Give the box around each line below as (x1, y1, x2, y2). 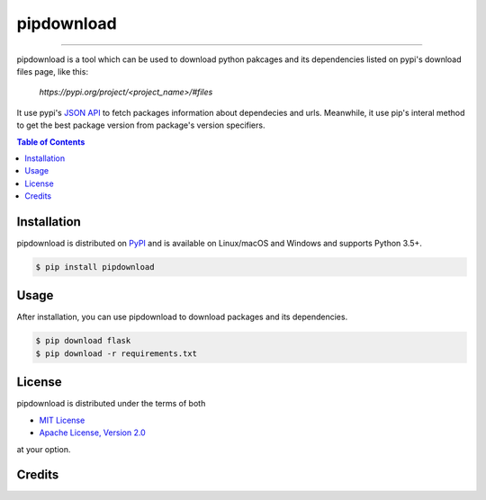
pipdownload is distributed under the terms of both (16, 398, 206, 409)
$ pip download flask (35, 335, 131, 346)
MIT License (39, 415, 85, 425)
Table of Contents (16, 136, 85, 147)
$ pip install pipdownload (35, 262, 155, 272)
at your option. (16, 443, 71, 454)
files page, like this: (16, 66, 89, 76)
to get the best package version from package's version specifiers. (16, 120, 265, 130)
